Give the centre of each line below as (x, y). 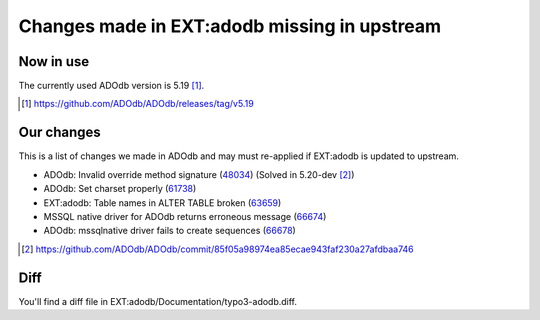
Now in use (54, 61)
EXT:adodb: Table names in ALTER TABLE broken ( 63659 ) (162, 202)
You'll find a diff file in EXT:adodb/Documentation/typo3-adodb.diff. (158, 301)
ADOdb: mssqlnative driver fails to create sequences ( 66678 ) (170, 231)
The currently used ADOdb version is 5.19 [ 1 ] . (111, 86)
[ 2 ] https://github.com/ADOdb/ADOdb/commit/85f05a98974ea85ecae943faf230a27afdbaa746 (217, 249)
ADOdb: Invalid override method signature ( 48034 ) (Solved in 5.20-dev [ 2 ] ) (199, 174)
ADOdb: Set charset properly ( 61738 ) (120, 189)
